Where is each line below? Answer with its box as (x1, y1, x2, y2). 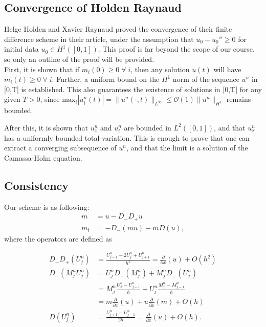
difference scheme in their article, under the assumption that (4, 33, 194, 44)
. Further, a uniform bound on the (52, 74, 160, 84)
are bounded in (124, 122, 171, 133)
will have (213, 63, 241, 74)
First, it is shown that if (4, 63, 80, 74)
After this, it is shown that (4, 122, 88, 133)
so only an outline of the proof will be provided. (4, 53, 154, 64)
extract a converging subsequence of (4, 142, 117, 153)
